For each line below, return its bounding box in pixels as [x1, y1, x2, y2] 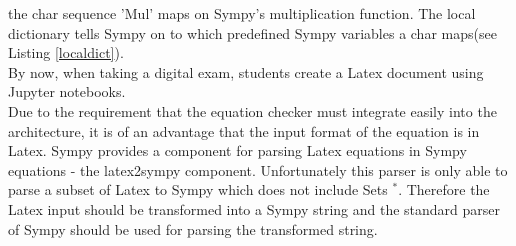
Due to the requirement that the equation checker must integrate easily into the [8, 100, 497, 121]
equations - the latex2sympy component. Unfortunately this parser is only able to [8, 159, 508, 180]
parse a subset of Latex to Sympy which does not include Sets [8, 179, 388, 200]
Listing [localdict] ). [8, 42, 124, 63]
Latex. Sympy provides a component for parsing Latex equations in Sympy [8, 140, 467, 161]
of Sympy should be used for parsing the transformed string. [8, 218, 378, 239]
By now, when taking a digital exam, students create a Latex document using [8, 61, 484, 82]
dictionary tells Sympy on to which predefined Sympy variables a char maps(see [8, 22, 497, 43]
